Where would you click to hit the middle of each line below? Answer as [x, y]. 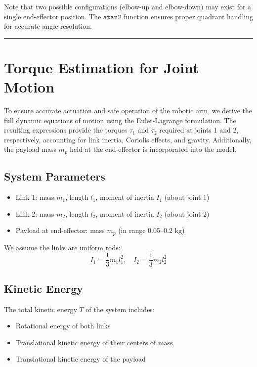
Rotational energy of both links [63, 326]
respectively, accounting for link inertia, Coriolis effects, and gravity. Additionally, [128, 139]
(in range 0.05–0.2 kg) [151, 230]
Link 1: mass [35, 197]
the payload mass [30, 149]
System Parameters [55, 176]
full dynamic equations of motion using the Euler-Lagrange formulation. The [120, 120]
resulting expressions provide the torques [66, 130]
